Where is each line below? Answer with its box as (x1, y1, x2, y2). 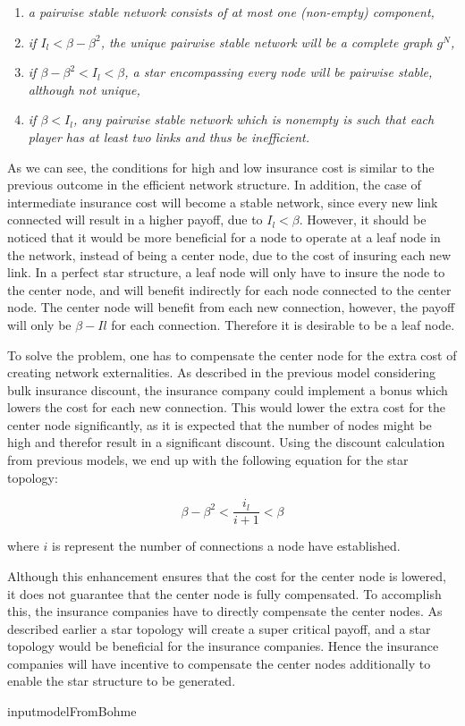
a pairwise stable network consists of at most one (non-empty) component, (28, 3, 435, 21)
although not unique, (28, 80, 140, 98)
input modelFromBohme (7, 702, 137, 721)
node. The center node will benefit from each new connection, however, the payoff (7, 298, 455, 317)
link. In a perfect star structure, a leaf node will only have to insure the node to (7, 263, 445, 282)
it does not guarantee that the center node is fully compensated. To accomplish (7, 584, 442, 603)
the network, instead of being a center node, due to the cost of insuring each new (7, 245, 452, 264)
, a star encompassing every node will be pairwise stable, (124, 63, 433, 81)
